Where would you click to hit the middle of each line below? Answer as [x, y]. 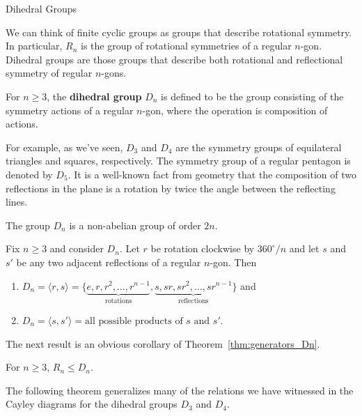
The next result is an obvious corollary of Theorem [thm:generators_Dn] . [163, 343]
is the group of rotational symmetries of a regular [186, 46]
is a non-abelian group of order [135, 225]
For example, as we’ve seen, [64, 147]
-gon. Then [233, 262]
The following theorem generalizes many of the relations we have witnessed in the [180, 390]
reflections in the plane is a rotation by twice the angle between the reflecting [171, 188]
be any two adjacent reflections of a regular [109, 262]
